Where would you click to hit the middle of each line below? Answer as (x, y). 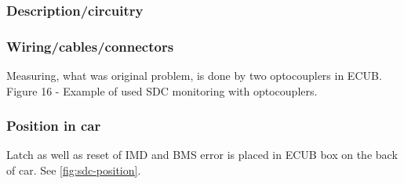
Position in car (54, 126)
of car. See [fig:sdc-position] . (74, 170)
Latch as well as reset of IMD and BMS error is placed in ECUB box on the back (202, 155)
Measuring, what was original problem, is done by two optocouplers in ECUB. (194, 76)
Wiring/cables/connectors (90, 46)
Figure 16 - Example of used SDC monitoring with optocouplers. (162, 90)
